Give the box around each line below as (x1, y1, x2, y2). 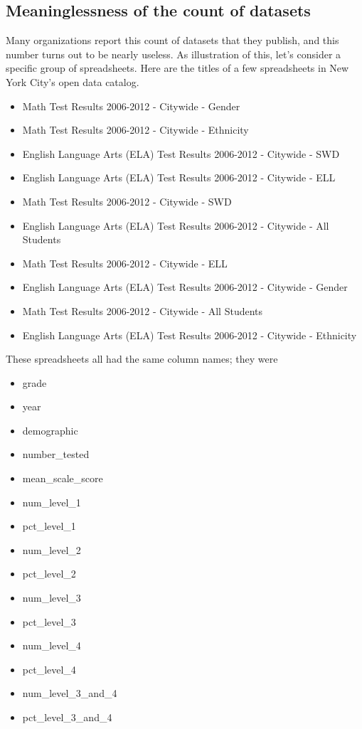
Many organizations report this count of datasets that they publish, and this (6, 33, 339, 48)
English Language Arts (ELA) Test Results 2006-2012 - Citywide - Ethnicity (22, 327, 357, 342)
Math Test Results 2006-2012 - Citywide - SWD (22, 193, 232, 208)
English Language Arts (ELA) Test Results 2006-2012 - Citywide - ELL (22, 170, 336, 185)
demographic (22, 422, 78, 437)
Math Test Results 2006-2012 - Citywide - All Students (22, 303, 263, 318)
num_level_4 (22, 638, 81, 653)
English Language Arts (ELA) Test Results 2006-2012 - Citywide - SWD (22, 146, 340, 161)
